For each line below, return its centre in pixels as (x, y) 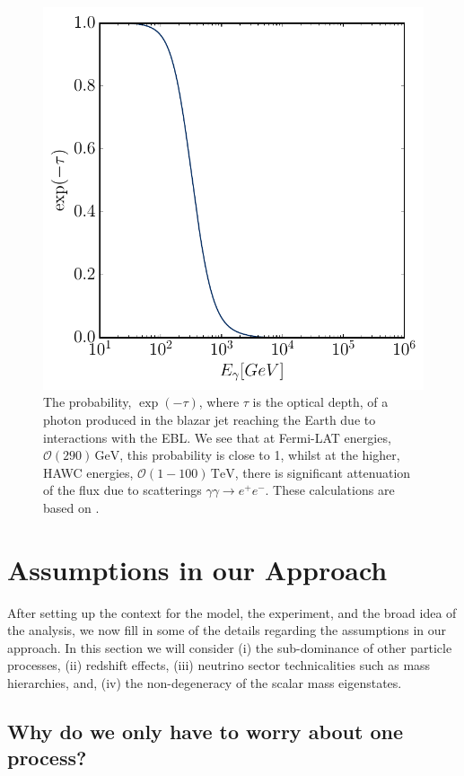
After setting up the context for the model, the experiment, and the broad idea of (232, 612)
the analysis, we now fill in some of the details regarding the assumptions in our (227, 630)
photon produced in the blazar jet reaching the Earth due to (210, 419)
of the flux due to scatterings (123, 490)
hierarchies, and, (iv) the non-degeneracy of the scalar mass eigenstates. (205, 682)
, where (219, 402)
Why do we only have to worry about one (205, 731)
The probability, (88, 402)
